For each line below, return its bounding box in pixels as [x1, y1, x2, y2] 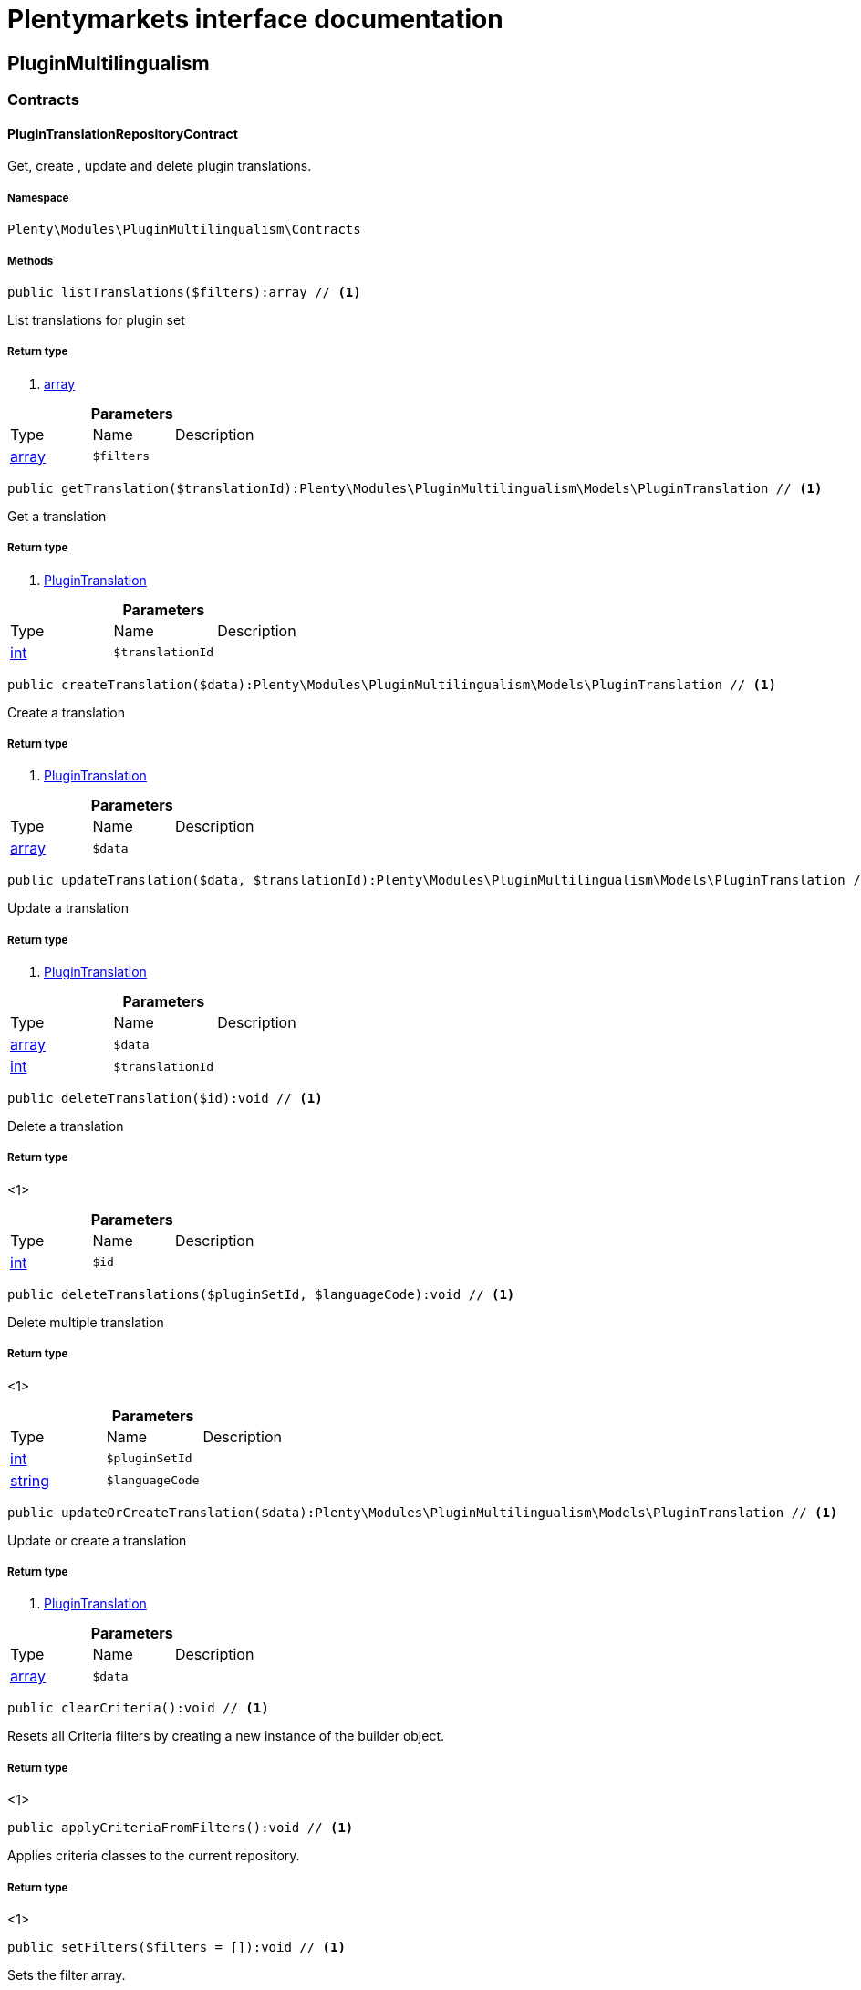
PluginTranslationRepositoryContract [7, 125, 238, 141]
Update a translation [7, 900, 130, 916]
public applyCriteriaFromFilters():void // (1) [7, 1820, 354, 1836]
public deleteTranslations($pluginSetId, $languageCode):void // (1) [7, 1286, 515, 1302]
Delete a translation [7, 1118, 124, 1135]
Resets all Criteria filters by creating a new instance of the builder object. [7, 1728, 445, 1744]
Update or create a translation [7, 1532, 187, 1548]
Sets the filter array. [7, 1966, 126, 1983]
